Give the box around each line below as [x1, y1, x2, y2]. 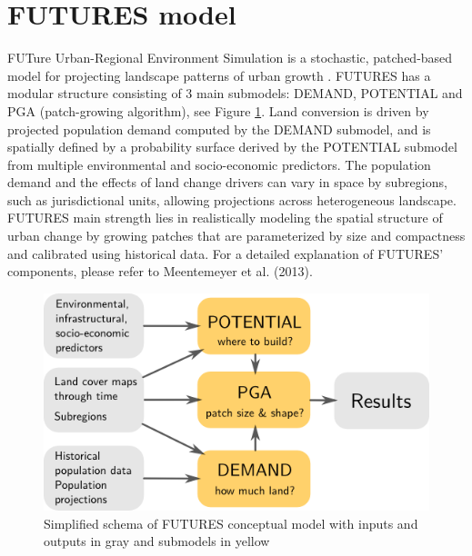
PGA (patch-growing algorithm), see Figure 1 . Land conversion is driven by [7, 101, 429, 120]
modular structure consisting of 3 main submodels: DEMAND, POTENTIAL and [7, 84, 463, 103]
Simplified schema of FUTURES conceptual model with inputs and [44, 513, 418, 532]
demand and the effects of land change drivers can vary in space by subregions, [7, 173, 447, 192]
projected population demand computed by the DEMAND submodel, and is [7, 119, 431, 138]
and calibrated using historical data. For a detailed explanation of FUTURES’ [7, 243, 444, 263]
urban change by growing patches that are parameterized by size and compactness [7, 226, 466, 245]
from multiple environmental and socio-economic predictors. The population [7, 154, 431, 174]
